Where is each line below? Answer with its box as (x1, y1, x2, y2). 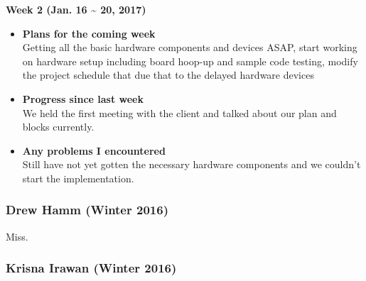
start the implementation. (22, 170, 134, 185)
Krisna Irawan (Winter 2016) (6, 259, 177, 277)
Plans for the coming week (22, 26, 156, 40)
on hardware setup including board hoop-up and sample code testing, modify (22, 53, 358, 68)
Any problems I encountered (22, 143, 166, 158)
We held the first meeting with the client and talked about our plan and (22, 105, 337, 120)
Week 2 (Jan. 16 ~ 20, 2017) (6, 2, 146, 16)
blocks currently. (22, 119, 95, 134)
